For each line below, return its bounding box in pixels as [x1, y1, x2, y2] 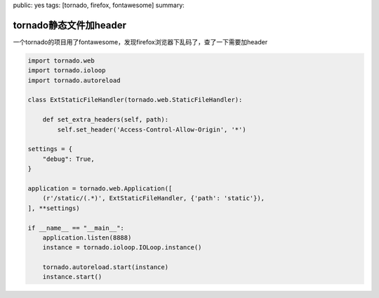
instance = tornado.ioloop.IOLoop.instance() [42, 243, 202, 252]
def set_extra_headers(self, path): [42, 116, 168, 124]
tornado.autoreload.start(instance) [42, 264, 168, 271]
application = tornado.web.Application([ [27, 184, 173, 193]
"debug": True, [42, 155, 95, 163]
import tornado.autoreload [27, 76, 121, 84]
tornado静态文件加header [13, 19, 126, 31]
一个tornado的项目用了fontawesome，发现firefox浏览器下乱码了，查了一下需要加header [13, 37, 268, 46]
